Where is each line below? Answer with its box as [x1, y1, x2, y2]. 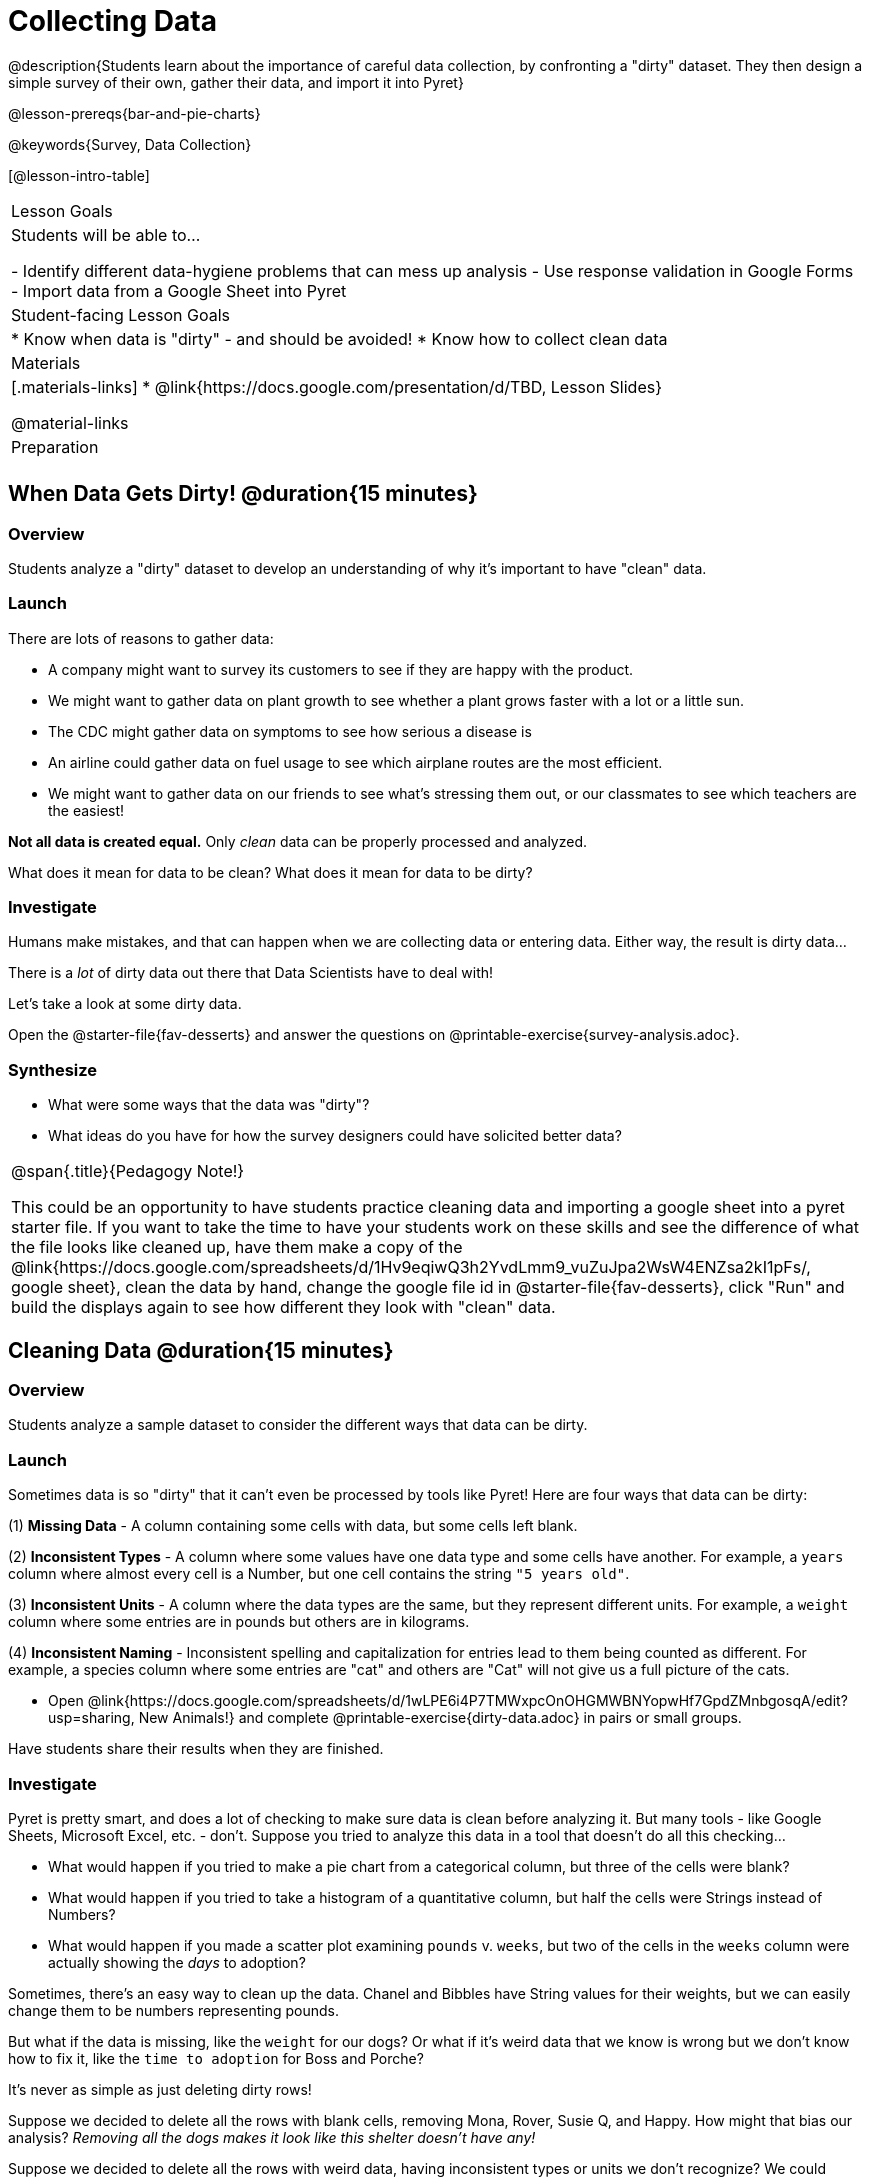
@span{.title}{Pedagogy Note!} [11, 1161, 245, 1182]
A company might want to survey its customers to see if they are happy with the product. [48, 660, 634, 678]
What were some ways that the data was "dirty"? [48, 1096, 370, 1114]
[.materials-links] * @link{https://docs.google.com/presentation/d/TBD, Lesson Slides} [11, 376, 663, 397]
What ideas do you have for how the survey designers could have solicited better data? [48, 1127, 622, 1145]
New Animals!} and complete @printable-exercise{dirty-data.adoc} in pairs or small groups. [138, 1709, 742, 1727]
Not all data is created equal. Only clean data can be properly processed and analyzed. [8, 832, 588, 850]
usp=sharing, [48, 1709, 135, 1727]
